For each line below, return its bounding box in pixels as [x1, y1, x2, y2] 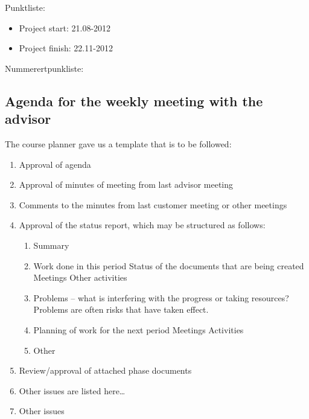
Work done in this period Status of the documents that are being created [33, 259, 304, 272]
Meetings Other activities [33, 271, 127, 284]
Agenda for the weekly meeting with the [5, 91, 263, 110]
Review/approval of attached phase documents [19, 364, 192, 377]
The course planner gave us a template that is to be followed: [5, 137, 232, 150]
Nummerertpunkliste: [5, 62, 84, 74]
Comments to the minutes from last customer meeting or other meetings [19, 198, 287, 211]
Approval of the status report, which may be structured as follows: [19, 219, 266, 231]
